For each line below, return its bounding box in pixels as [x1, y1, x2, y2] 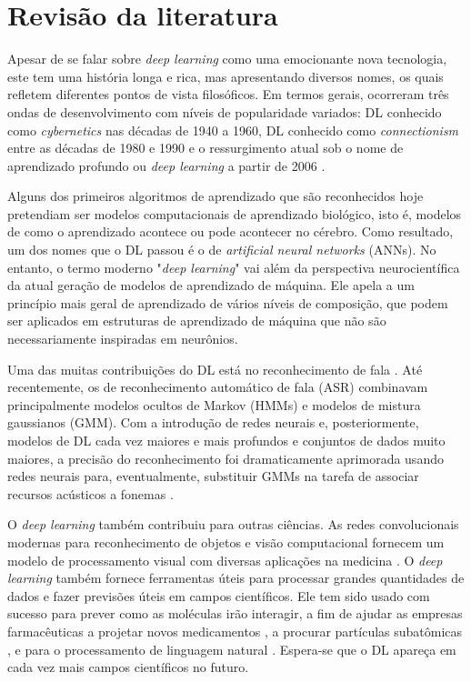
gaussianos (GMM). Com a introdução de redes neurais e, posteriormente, [7, 413, 419, 432]
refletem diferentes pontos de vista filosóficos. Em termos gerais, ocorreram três [7, 85, 449, 104]
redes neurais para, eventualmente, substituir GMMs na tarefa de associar [7, 466, 419, 486]
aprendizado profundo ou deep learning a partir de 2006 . [7, 155, 326, 175]
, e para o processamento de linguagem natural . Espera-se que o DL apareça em [7, 639, 456, 658]
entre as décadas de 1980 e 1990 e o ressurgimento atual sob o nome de [7, 138, 404, 157]
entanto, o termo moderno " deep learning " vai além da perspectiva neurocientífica [7, 257, 460, 276]
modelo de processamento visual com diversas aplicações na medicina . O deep [7, 550, 443, 569]
